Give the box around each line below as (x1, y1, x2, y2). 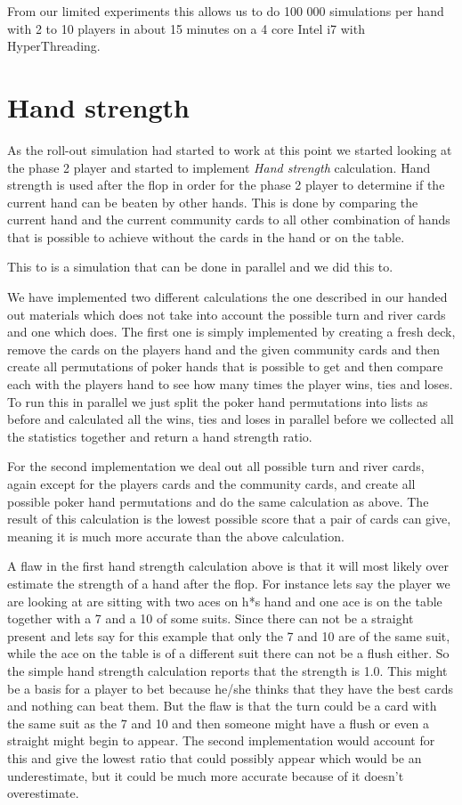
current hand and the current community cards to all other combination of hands (7, 210, 450, 229)
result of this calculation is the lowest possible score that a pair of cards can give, (7, 509, 451, 528)
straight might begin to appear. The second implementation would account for (7, 731, 435, 750)
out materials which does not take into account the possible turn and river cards (7, 305, 446, 323)
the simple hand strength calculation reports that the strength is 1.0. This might (7, 661, 448, 679)
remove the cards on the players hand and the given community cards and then (7, 339, 441, 358)
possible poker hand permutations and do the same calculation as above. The (7, 492, 429, 510)
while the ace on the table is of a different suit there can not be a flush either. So (7, 644, 450, 663)
